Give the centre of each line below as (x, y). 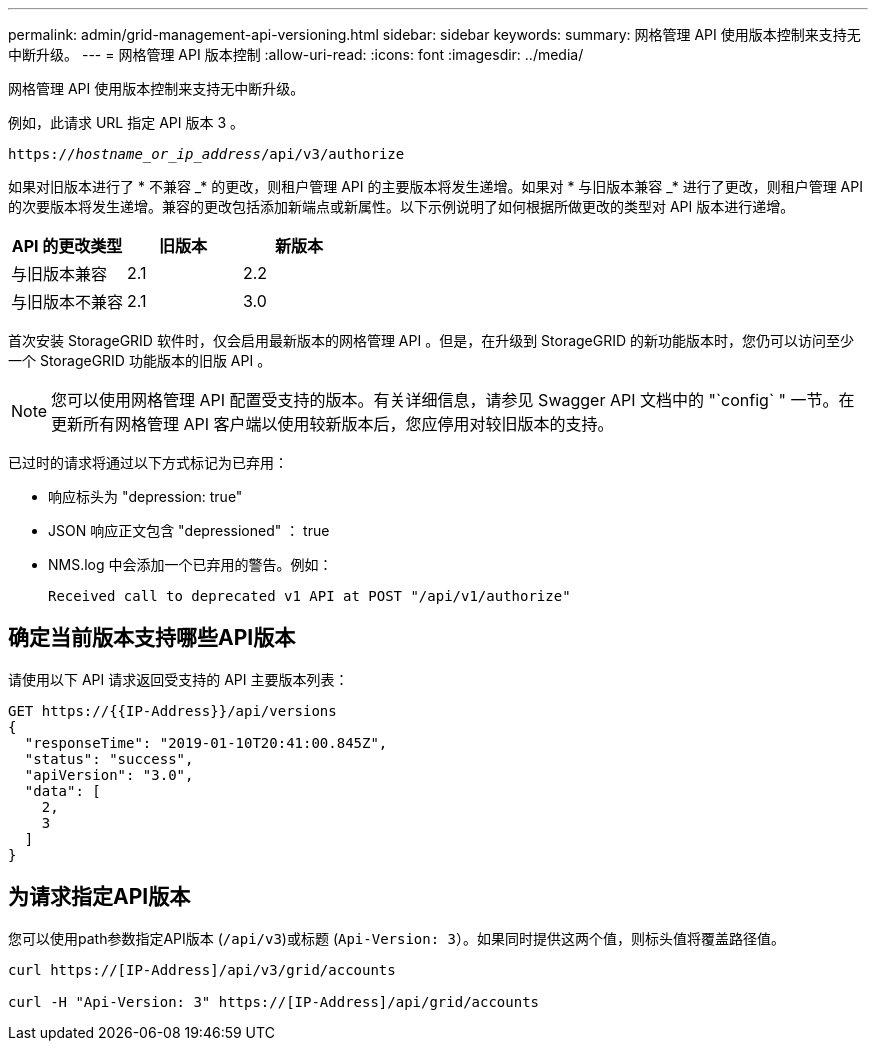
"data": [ (62, 790)
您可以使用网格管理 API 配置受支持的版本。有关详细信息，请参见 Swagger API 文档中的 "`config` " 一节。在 (453, 400)
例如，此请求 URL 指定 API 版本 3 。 (126, 122)
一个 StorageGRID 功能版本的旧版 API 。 (140, 360)
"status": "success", (109, 758)
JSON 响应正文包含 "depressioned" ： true (189, 530)
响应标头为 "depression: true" (145, 496)
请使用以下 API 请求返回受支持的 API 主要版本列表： (178, 679)
